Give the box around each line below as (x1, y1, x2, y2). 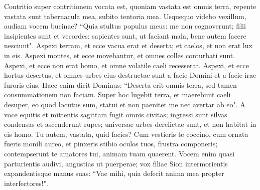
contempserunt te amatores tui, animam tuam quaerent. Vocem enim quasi (4, 148, 235, 158)
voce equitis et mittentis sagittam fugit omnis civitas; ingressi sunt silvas (4, 109, 227, 119)
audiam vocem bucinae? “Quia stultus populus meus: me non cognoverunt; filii (4, 21, 246, 31)
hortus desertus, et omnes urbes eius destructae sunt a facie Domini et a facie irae (4, 70, 256, 80)
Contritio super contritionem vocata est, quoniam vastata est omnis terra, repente (4, 1, 256, 11)
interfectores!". (4, 177, 48, 188)
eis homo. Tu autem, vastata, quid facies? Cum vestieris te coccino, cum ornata (4, 128, 248, 139)
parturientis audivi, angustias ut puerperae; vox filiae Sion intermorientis (4, 158, 228, 168)
